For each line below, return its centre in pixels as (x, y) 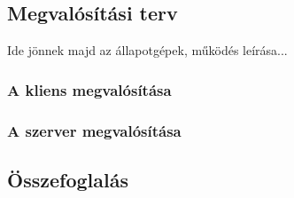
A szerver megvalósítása (94, 130)
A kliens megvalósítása (89, 89)
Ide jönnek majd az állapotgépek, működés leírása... (147, 50)
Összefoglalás (68, 179)
